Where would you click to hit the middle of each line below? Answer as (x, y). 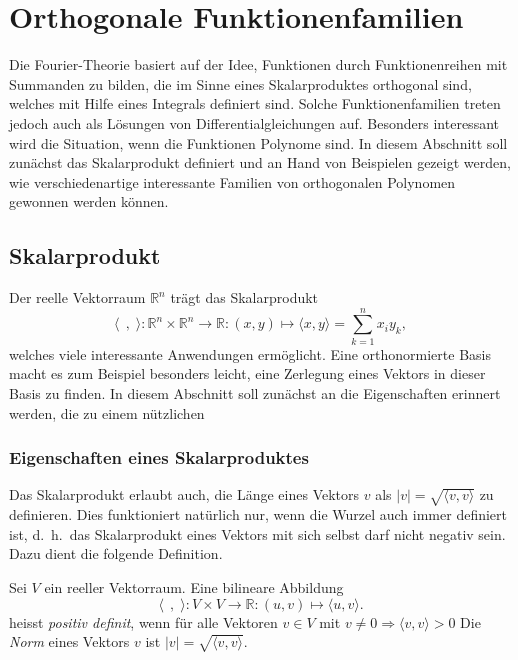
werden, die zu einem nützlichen (107, 412)
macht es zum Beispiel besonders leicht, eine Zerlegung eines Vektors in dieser (247, 373)
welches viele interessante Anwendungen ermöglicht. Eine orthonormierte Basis (250, 353)
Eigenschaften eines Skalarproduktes (159, 457)
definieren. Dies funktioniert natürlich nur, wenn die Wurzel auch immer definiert (258, 514)
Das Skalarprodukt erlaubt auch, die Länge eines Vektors (184, 494)
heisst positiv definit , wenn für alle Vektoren (143, 621)
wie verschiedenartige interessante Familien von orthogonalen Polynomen (232, 181)
